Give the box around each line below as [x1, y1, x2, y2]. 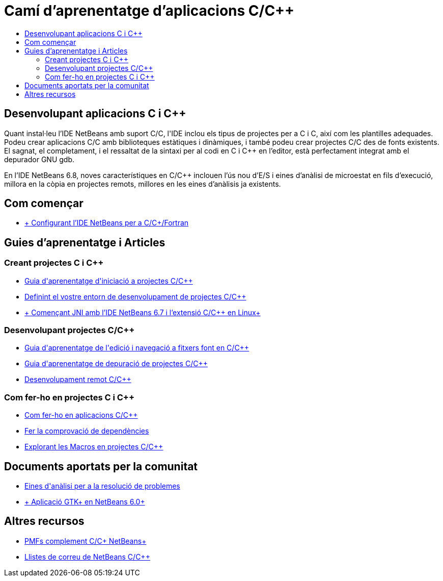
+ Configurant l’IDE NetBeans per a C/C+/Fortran [24, 218, 189, 228]
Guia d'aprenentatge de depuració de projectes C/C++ [24, 359, 208, 368]
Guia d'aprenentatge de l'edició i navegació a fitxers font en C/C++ [24, 343, 250, 352]
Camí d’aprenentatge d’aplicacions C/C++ [4, 2, 295, 19]
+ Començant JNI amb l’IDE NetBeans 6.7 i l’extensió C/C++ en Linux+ [24, 308, 261, 317]
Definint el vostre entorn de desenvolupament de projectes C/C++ [24, 292, 246, 301]
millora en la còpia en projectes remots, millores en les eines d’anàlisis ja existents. [4, 179, 281, 188]
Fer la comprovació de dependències [24, 426, 149, 436]
